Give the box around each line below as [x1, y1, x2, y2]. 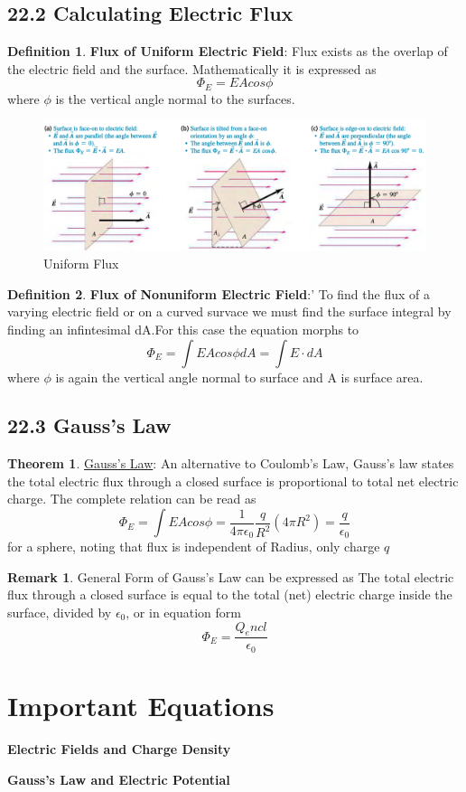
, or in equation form [126, 602, 241, 621]
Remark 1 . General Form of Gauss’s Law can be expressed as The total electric [7, 567, 454, 586]
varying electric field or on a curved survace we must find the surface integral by [7, 302, 452, 321]
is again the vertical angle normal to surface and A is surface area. [55, 367, 424, 386]
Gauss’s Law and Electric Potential [7, 769, 230, 788]
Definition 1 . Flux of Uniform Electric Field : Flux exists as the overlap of [7, 42, 448, 61]
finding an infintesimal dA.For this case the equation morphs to [7, 319, 359, 338]
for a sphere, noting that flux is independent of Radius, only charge [7, 537, 380, 556]
